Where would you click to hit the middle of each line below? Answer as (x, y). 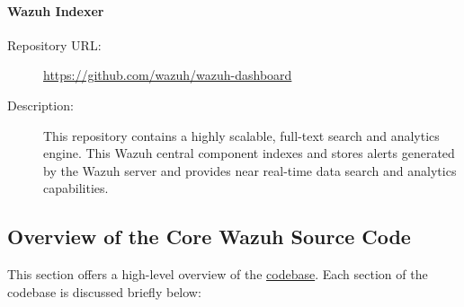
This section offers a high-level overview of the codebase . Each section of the (218, 274)
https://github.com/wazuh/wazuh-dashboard (168, 75)
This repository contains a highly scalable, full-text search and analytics (241, 135)
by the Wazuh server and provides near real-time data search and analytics (250, 170)
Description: (40, 105)
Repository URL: (54, 44)
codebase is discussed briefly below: (104, 291)
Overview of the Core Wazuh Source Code (209, 237)
